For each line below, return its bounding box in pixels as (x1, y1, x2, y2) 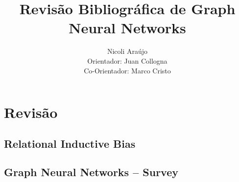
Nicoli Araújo (107, 46, 148, 56)
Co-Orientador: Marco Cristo (84, 65, 171, 75)
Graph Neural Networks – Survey (4, 164, 178, 180)
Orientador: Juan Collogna (87, 55, 167, 66)
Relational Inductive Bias (4, 136, 136, 151)
